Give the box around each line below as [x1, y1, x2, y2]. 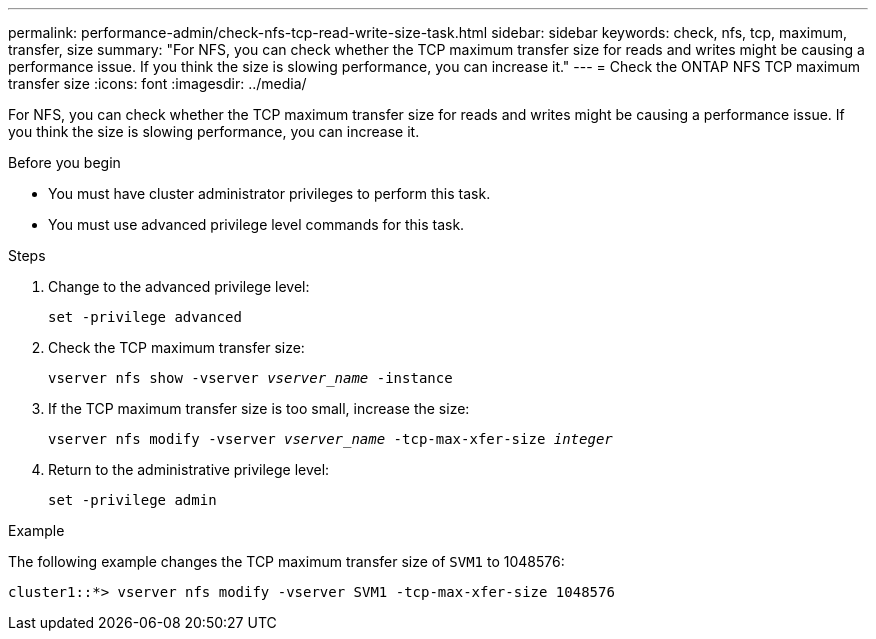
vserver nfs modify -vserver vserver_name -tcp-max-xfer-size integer [48, 431, 613, 447]
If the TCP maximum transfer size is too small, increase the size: [48, 400, 470, 417]
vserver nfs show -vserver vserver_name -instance [48, 370, 453, 386]
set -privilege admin [48, 492, 217, 508]
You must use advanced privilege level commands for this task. [48, 216, 465, 233]
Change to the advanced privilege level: [48, 278, 310, 295]
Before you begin [8, 154, 121, 171]
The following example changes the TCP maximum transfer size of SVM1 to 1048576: [8, 553, 565, 570]
